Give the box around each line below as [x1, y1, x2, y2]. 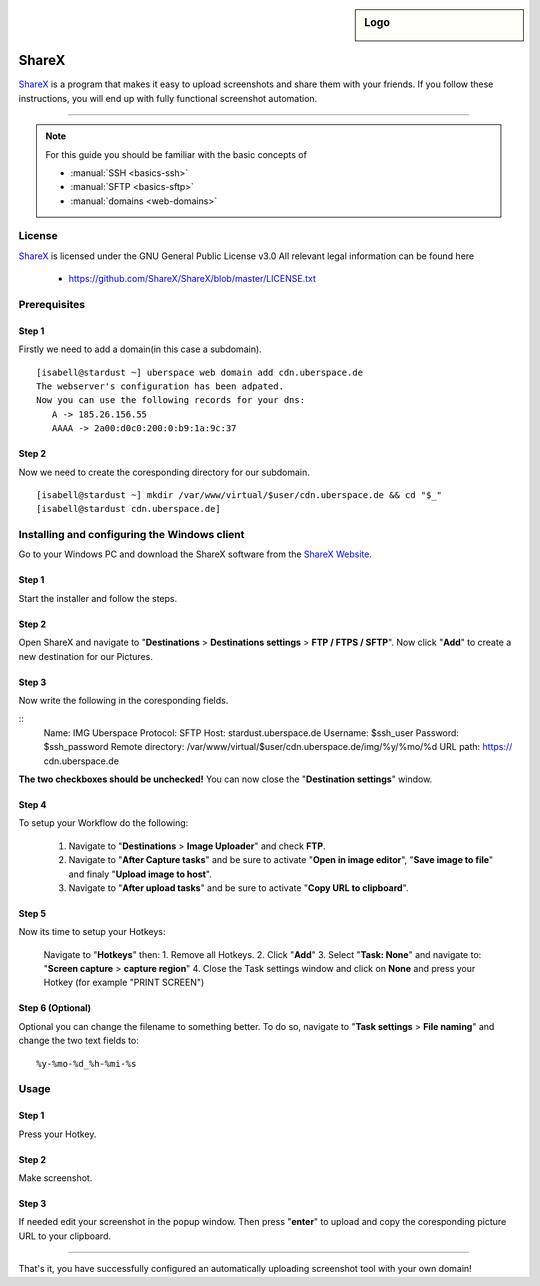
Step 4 [18, 798, 47, 810]
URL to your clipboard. [18, 1230, 112, 1242]
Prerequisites [18, 298, 85, 311]
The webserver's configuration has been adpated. [36, 380, 285, 392]
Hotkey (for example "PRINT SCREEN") [43, 976, 205, 989]
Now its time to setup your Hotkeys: [18, 926, 166, 938]
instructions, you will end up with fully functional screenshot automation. [18, 92, 318, 104]
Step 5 [18, 907, 47, 919]
